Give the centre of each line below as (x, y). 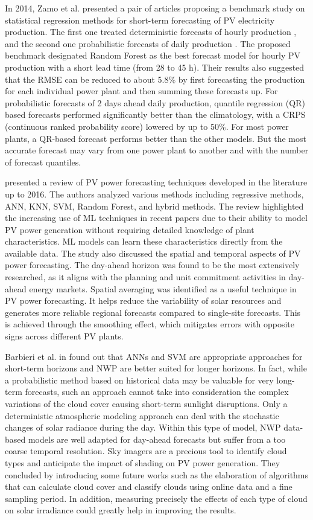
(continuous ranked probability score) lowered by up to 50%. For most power (147, 126)
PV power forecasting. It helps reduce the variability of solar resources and (143, 300)
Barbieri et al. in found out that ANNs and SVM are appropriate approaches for (154, 356)
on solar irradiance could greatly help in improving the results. (121, 510)
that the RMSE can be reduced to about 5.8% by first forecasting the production (155, 79)
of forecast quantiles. (43, 162)
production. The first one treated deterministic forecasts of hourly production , (151, 32)
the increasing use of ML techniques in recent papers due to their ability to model (156, 218)
